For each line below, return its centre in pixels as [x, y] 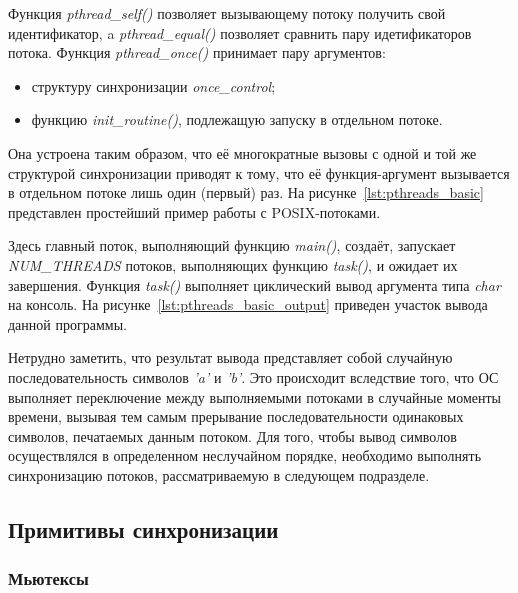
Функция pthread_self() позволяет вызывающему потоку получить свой [227, 13]
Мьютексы [48, 578]
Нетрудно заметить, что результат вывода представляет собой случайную [230, 357]
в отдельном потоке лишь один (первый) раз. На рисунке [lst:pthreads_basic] [246, 192]
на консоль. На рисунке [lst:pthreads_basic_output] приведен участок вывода [248, 304]
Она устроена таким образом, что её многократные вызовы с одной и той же [242, 152]
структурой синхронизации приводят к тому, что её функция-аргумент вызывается [259, 172]
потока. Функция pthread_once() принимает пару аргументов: [197, 52]
